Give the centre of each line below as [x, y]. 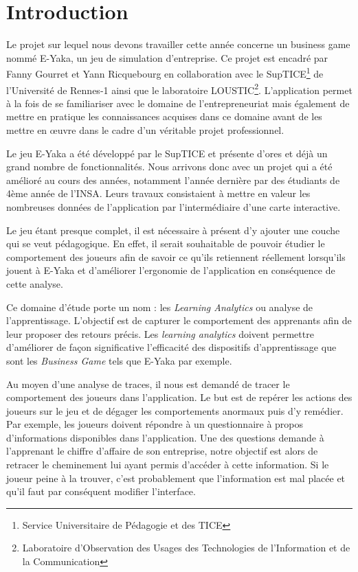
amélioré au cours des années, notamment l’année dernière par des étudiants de [173, 180]
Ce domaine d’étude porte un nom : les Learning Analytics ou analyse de [160, 307]
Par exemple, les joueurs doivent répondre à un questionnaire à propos [155, 424]
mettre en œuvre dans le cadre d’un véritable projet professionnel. [145, 130]
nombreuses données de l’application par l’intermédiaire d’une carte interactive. [174, 206]
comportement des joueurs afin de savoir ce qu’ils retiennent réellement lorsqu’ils [176, 256]
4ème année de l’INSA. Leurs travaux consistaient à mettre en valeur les [158, 193]
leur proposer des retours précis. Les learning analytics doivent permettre [160, 333]
